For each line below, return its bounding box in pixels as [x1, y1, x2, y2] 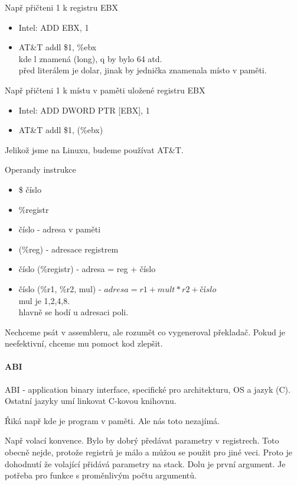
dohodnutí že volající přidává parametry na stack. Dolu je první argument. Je [5, 457, 286, 470]
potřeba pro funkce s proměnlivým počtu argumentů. [5, 469, 197, 481]
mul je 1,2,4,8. [18, 294, 70, 306]
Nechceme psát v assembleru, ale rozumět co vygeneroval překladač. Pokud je [5, 325, 285, 338]
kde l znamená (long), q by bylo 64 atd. [18, 52, 162, 64]
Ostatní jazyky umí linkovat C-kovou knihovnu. [5, 395, 177, 407]
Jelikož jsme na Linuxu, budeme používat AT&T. [5, 143, 184, 156]
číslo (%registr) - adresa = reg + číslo [18, 263, 156, 275]
